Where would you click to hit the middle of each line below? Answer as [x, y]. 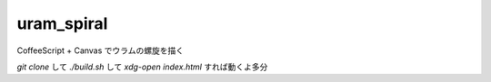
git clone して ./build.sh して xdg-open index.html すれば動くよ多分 [142, 67]
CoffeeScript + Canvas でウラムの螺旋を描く [100, 50]
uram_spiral [62, 23]
